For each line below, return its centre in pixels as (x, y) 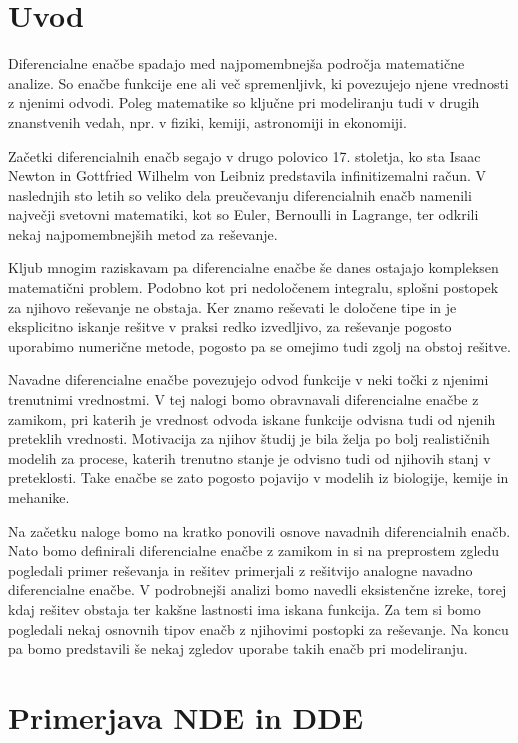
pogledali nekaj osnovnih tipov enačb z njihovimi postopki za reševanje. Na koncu (258, 628)
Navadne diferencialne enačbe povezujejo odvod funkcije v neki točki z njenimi (248, 379)
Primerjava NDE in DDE (186, 716)
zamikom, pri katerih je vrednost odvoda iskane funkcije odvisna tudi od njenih (252, 418)
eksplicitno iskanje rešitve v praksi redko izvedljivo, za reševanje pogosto (230, 326)
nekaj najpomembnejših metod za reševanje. (143, 233)
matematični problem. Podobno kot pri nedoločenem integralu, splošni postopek (253, 287)
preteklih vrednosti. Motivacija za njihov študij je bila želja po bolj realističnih (249, 438)
